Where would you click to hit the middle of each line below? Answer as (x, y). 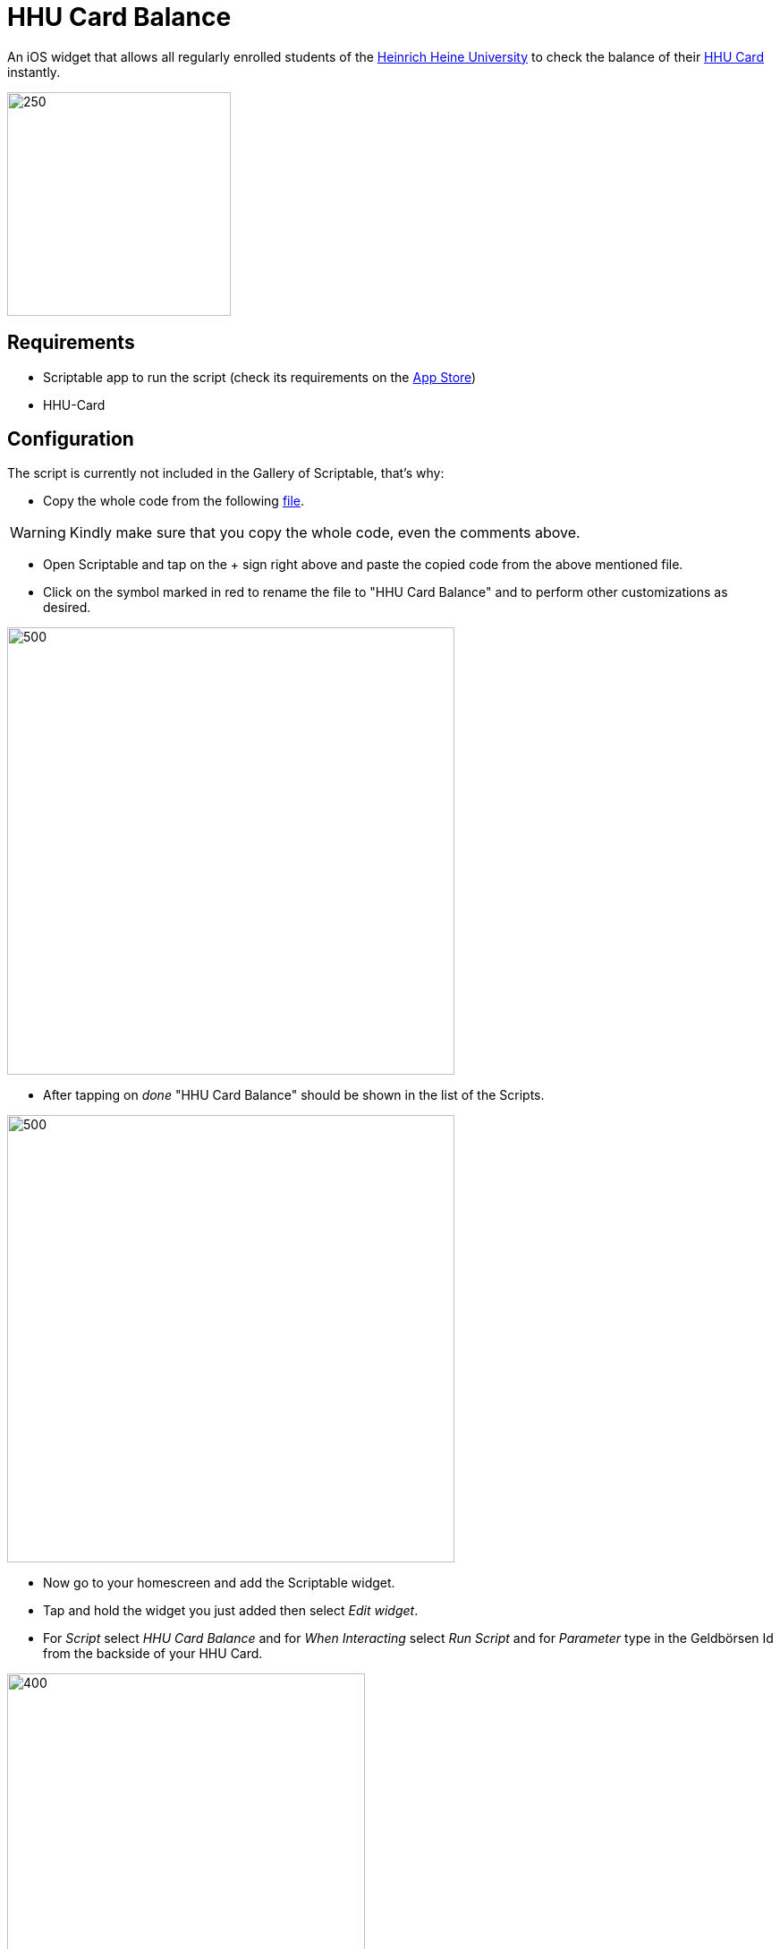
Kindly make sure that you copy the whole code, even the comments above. (325, 533)
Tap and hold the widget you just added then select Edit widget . (231, 1611)
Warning (38, 533)
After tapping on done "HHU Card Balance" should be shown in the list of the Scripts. (294, 1095)
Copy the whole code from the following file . (174, 501)
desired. (67, 608)
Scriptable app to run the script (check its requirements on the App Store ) (260, 377)
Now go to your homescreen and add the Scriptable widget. (219, 1583)
